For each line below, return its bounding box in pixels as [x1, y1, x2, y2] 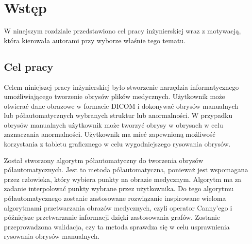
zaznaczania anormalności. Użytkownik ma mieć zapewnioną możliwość [4, 129, 216, 139]
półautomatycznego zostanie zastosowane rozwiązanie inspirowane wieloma [4, 193, 226, 203]
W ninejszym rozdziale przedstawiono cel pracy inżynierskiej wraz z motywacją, [4, 26, 241, 36]
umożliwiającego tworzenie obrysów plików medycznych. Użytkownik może [4, 91, 225, 101]
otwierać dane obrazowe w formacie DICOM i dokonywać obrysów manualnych [4, 100, 238, 111]
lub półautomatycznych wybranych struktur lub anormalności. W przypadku [4, 110, 233, 120]
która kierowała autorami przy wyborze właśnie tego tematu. [4, 35, 186, 45]
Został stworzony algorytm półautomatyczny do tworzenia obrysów [4, 155, 203, 165]
